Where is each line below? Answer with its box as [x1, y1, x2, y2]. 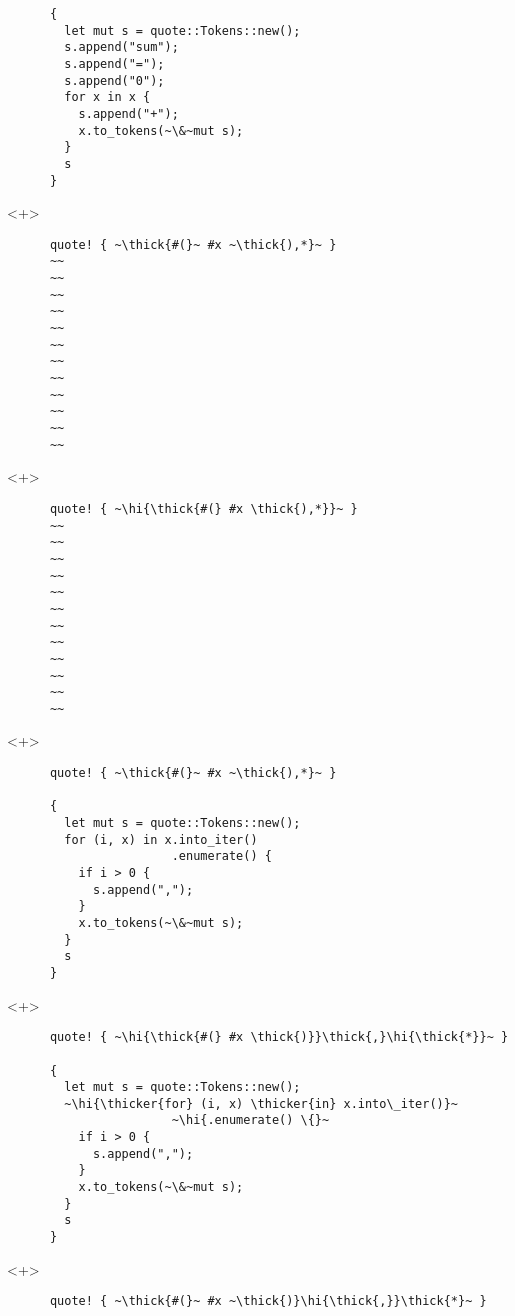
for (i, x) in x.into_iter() [64, 832, 258, 847]
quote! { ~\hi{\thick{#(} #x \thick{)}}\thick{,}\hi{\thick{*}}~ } [49, 1030, 509, 1045]
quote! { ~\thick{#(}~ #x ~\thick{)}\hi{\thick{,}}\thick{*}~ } [49, 1294, 487, 1309]
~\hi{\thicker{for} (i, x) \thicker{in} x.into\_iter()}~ [64, 1096, 459, 1111]
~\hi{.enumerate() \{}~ [171, 1113, 330, 1128]
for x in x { [64, 90, 151, 105]
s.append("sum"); [64, 40, 179, 55]
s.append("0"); [64, 73, 165, 88]
